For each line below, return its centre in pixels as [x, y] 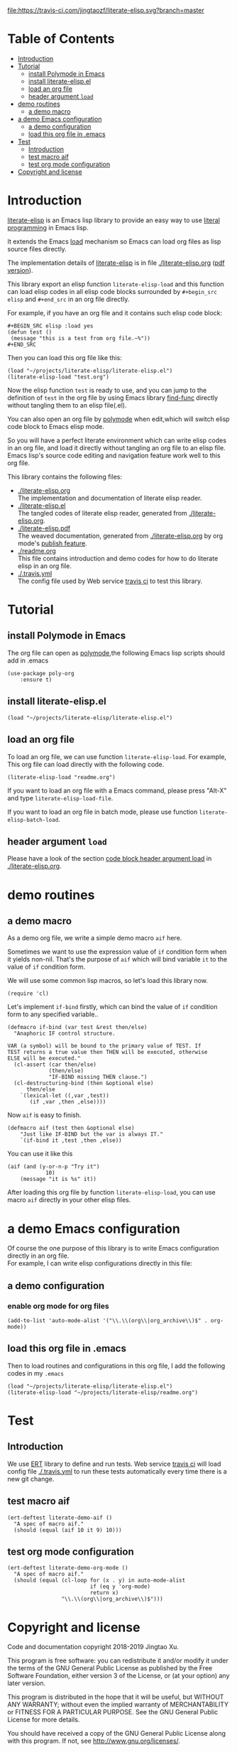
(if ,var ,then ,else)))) [68, 1102]
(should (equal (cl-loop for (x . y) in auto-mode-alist [100, 1580]
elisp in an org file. [45, 566]
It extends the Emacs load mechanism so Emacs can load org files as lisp [114, 241]
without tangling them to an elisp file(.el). [67, 405]
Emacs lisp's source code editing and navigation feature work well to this [114, 455]
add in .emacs [28, 660]
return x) [104, 1593]
